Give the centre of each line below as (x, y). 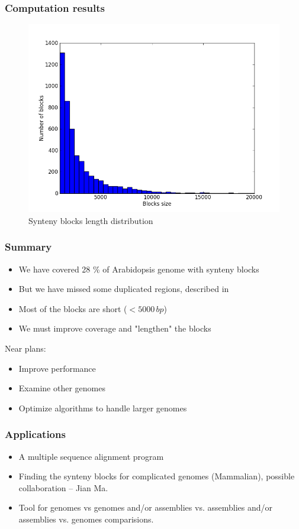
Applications (35, 434)
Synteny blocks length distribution (91, 220)
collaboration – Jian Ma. (63, 487)
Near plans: (25, 348)
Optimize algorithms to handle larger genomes (103, 408)
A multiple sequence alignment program (91, 456)
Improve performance (57, 368)
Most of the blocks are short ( (73, 308)
